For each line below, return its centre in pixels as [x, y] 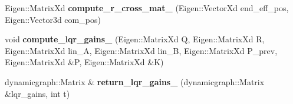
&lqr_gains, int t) [37, 93]
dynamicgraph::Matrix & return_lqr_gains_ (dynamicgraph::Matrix [135, 81]
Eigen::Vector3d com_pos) [53, 19]
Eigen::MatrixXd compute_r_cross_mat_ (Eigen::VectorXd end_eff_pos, [147, 8]
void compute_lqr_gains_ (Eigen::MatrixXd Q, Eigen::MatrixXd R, [135, 39]
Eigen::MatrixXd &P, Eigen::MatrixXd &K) [84, 62]
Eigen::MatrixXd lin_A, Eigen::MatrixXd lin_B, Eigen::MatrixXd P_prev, [141, 50]
